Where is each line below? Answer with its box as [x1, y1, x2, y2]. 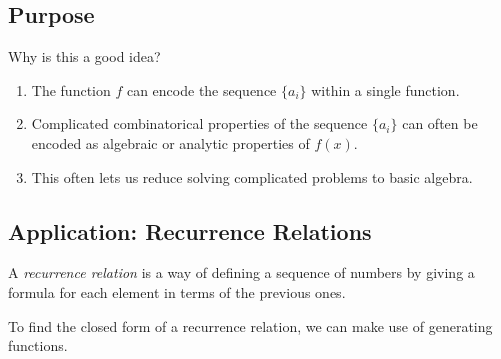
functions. [8, 335, 68, 356]
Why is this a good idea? [8, 46, 161, 67]
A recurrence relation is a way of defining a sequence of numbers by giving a [8, 262, 475, 283]
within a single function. [311, 79, 460, 100]
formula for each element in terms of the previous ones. [8, 281, 346, 302]
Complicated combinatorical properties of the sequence [31, 113, 368, 134]
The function [31, 79, 111, 100]
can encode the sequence [126, 79, 277, 100]
